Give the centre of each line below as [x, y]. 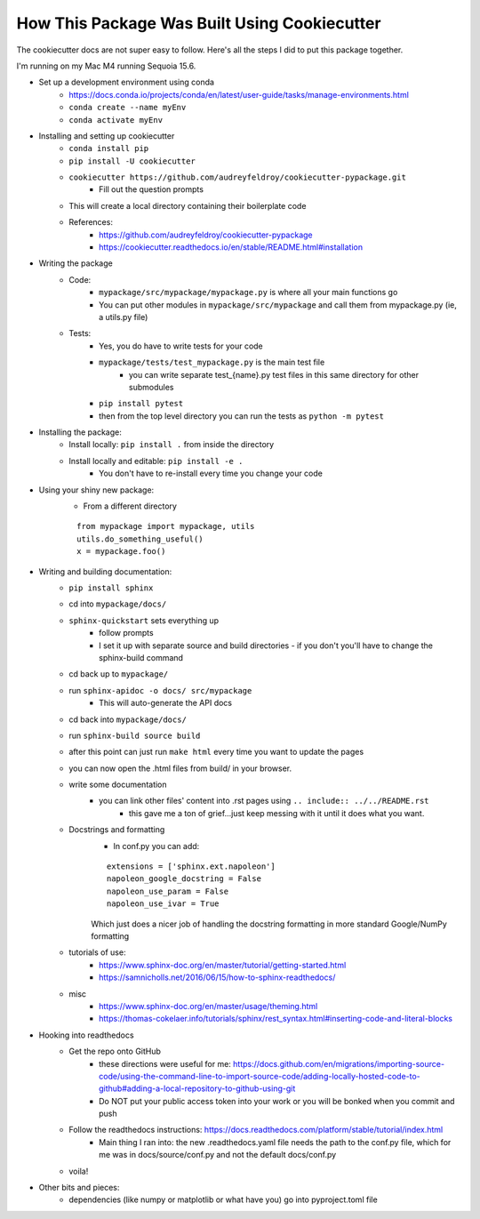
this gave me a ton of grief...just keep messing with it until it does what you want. [277, 813]
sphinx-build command [141, 657]
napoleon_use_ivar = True [163, 904]
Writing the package [76, 263]
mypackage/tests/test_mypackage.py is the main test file [212, 362]
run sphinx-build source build [135, 735]
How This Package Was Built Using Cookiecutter [199, 23]
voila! [79, 1171]
